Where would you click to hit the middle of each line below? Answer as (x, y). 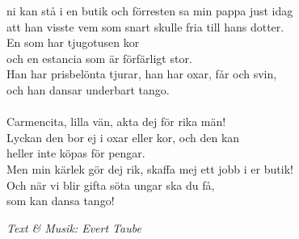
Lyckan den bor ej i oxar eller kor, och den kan (123, 137)
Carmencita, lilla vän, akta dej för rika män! (116, 122)
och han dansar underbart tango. (88, 89)
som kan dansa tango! (61, 201)
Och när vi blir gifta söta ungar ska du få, (111, 184)
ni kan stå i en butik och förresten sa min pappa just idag (150, 10)
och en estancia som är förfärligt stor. (99, 58)
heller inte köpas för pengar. (76, 153)
